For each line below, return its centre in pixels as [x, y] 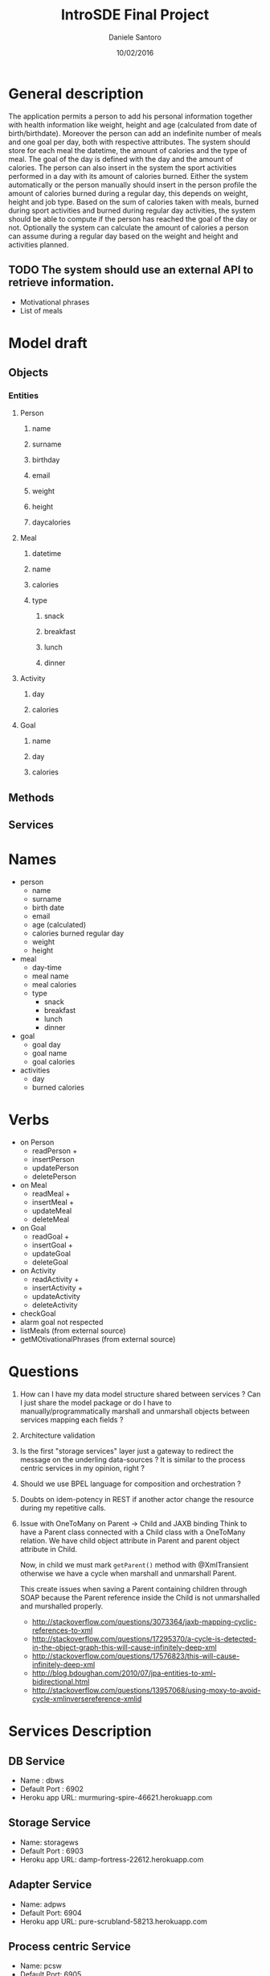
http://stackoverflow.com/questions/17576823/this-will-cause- [136, 1656]
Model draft [48, 343]
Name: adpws [43, 1904]
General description [76, 93]
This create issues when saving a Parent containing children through [133, 1588]
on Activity [38, 1271]
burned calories [58, 1088]
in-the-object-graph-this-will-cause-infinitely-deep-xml [124, 1647]
